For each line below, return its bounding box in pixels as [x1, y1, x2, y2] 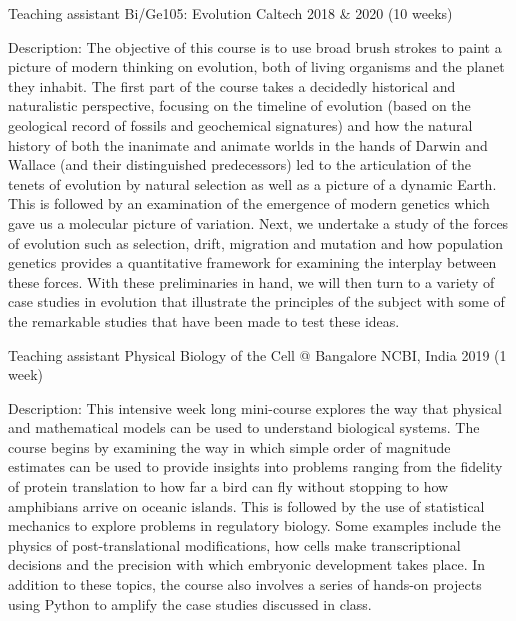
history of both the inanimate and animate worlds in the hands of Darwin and [8, 134, 488, 155]
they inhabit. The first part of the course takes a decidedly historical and [8, 75, 456, 96]
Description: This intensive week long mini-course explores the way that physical [8, 397, 502, 418]
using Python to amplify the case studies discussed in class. [8, 593, 372, 614]
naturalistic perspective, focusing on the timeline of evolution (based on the [8, 95, 471, 116]
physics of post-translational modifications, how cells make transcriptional [8, 534, 461, 555]
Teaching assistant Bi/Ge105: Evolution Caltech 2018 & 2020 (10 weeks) [8, 3, 453, 23]
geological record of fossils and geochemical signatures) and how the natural [8, 114, 473, 135]
